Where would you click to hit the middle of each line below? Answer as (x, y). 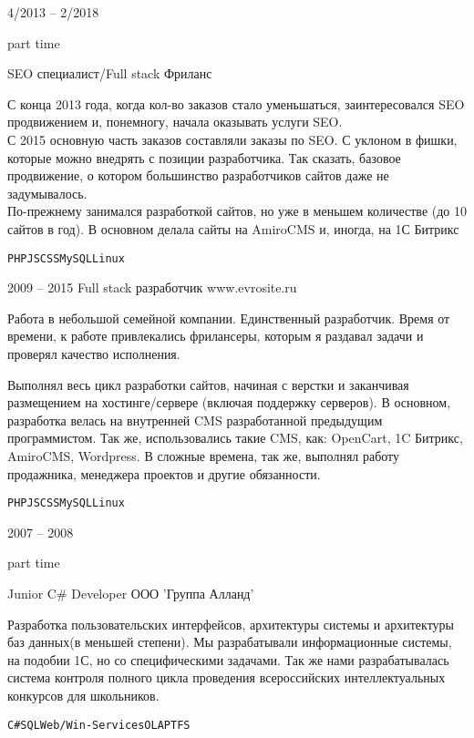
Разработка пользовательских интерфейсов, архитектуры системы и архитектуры (231, 624)
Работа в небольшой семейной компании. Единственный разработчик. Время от (229, 318)
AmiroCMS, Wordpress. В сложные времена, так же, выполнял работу (204, 455)
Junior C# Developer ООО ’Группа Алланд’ (131, 593)
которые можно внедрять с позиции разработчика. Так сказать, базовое (204, 157)
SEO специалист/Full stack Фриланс (110, 73)
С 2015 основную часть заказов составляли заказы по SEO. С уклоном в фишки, (232, 139)
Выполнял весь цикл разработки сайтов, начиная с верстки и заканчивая (208, 384)
